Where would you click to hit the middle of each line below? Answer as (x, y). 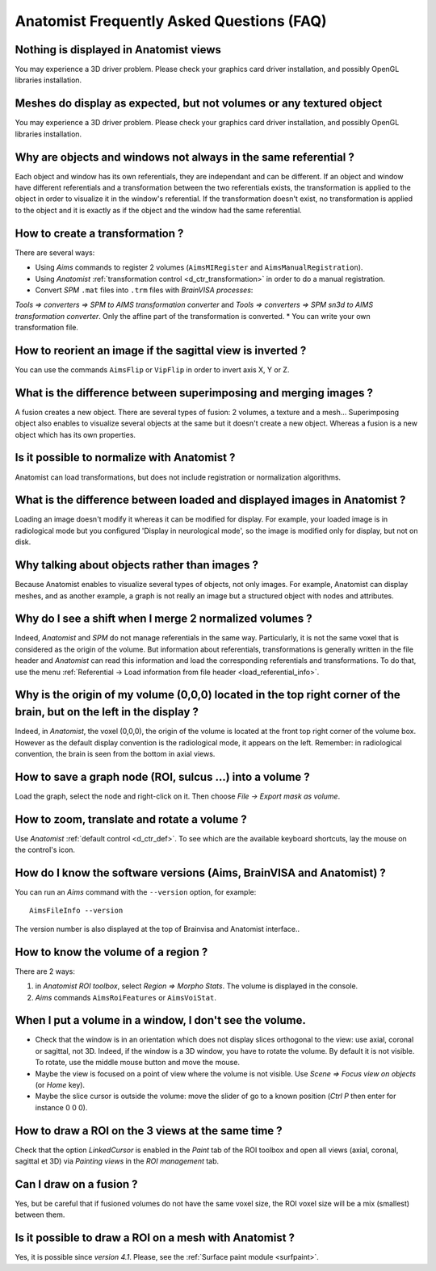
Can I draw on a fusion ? (76, 1184)
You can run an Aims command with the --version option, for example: (136, 892)
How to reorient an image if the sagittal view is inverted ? (161, 350)
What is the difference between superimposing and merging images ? (194, 393)
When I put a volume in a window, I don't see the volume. (160, 1020)
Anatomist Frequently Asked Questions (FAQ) (171, 21)
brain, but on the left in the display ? (107, 712)
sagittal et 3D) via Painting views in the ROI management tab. (117, 1161)
